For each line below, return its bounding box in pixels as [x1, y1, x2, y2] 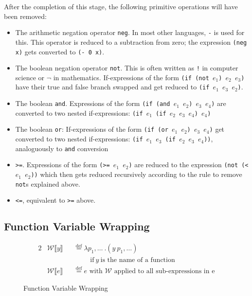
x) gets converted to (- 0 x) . [15, 46, 105, 56]
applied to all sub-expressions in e [114, 267, 215, 275]
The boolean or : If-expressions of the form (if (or [15, 124, 168, 134]
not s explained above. [15, 178, 80, 189]
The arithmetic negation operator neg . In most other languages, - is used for [15, 27, 245, 37]
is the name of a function [100, 256, 175, 263]
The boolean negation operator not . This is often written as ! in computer [15, 63, 238, 73]
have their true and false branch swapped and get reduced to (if [15, 82, 210, 92]
